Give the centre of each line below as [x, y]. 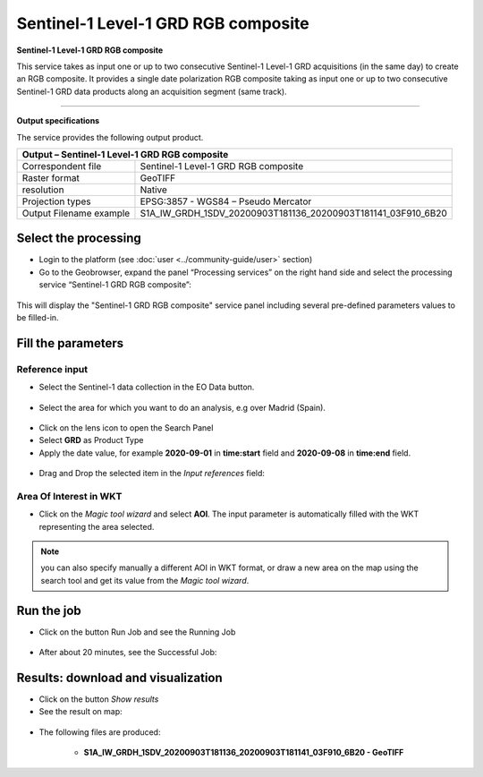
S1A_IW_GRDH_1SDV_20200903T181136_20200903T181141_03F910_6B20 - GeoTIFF [244, 753]
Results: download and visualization [119, 677]
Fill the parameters [70, 343]
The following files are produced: [100, 732]
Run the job [49, 610]
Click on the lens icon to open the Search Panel [126, 427]
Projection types [56, 201]
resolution [43, 190]
